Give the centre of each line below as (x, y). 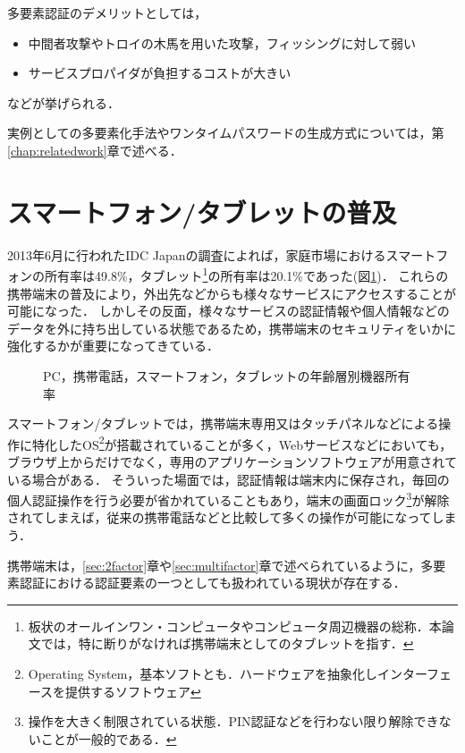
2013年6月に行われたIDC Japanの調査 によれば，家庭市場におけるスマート (222, 254)
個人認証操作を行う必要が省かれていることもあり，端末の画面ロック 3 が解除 (228, 499)
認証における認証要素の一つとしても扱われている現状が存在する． (212, 583)
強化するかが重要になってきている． (113, 346)
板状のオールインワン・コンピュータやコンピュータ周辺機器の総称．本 (235, 626)
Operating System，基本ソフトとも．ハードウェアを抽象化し (203, 673)
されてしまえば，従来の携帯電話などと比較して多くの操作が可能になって (220, 517)
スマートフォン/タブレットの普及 (202, 212)
